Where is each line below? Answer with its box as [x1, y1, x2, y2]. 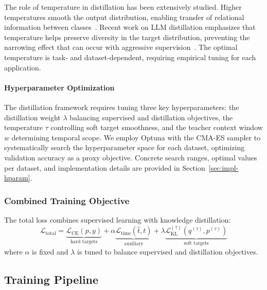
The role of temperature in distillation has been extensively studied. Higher [4, 2, 242, 12]
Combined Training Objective [4, 194, 130, 207]
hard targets [70, 239, 98, 245]
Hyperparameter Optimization [4, 82, 115, 93]
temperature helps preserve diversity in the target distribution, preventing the [4, 31, 250, 42]
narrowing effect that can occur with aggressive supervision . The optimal [4, 42, 238, 52]
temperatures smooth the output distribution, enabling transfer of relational [4, 11, 244, 22]
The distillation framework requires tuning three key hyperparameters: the [4, 101, 239, 112]
